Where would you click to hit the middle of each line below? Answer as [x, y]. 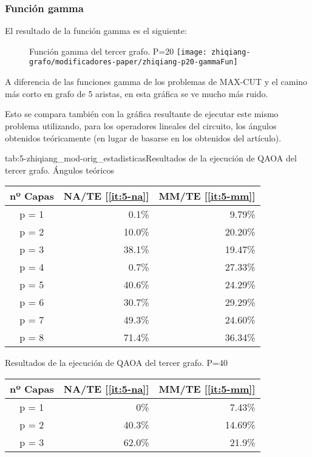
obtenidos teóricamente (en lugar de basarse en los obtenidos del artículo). [143, 137]
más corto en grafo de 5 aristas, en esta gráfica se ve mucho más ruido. [137, 93]
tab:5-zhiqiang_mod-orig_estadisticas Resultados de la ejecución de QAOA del [151, 158]
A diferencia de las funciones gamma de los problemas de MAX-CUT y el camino [156, 82]
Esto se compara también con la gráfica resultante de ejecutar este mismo [142, 114]
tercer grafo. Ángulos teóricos [59, 170]
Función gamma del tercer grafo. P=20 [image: [118, 51]
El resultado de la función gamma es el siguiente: [96, 31]
